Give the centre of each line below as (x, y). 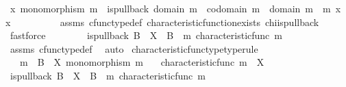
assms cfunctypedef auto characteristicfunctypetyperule (134, 48)
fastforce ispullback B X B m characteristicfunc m (146, 35)
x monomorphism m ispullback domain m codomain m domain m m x (175, 8)
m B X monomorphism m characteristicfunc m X (142, 62)
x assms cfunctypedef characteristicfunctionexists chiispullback (162, 22)
